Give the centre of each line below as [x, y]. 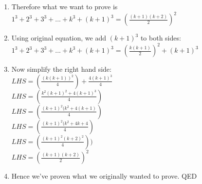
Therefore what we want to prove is [64, 6]
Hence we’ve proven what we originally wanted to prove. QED [104, 176]
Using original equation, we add [59, 38]
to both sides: [161, 38]
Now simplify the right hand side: [61, 69]
